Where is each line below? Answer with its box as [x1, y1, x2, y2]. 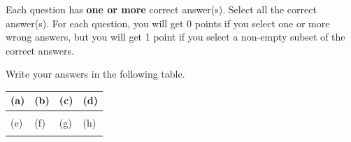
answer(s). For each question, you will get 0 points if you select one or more [6, 15, 330, 30]
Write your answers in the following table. [6, 66, 185, 81]
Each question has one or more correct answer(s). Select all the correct [6, 2, 317, 16]
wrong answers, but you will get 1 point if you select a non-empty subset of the [6, 29, 345, 44]
